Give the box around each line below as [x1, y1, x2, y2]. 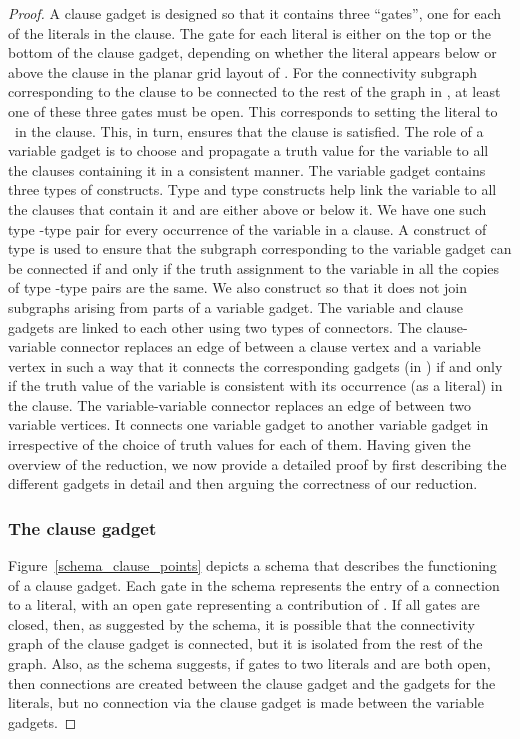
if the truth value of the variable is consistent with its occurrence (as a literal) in [8, 375, 503, 396]
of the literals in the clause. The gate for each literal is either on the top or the [8, 22, 491, 43]
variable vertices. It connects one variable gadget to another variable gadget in [8, 414, 489, 435]
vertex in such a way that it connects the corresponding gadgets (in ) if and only [8, 355, 503, 376]
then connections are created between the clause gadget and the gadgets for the [8, 672, 496, 693]
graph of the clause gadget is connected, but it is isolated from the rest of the [8, 633, 483, 654]
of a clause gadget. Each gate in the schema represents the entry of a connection [8, 574, 500, 595]
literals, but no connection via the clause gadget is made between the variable [8, 692, 484, 713]
